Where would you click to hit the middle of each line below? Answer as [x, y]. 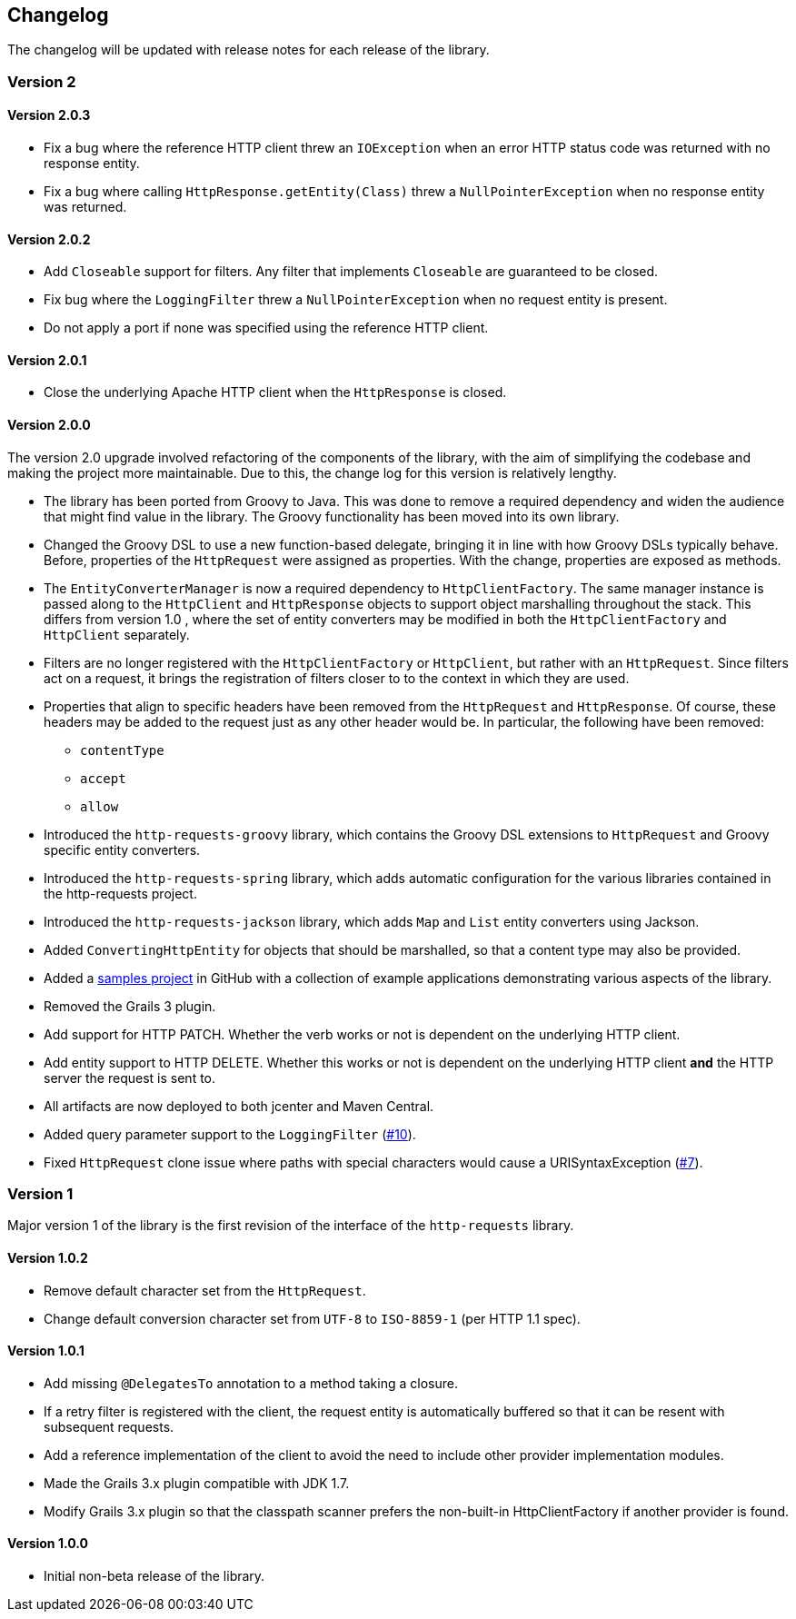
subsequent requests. [109, 1426]
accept [103, 778]
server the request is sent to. [130, 1078]
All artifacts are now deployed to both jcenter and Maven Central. [239, 1106]
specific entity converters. [122, 849]
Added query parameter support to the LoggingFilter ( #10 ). [230, 1134]
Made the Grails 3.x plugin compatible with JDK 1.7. [197, 1483]
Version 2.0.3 [49, 115]
